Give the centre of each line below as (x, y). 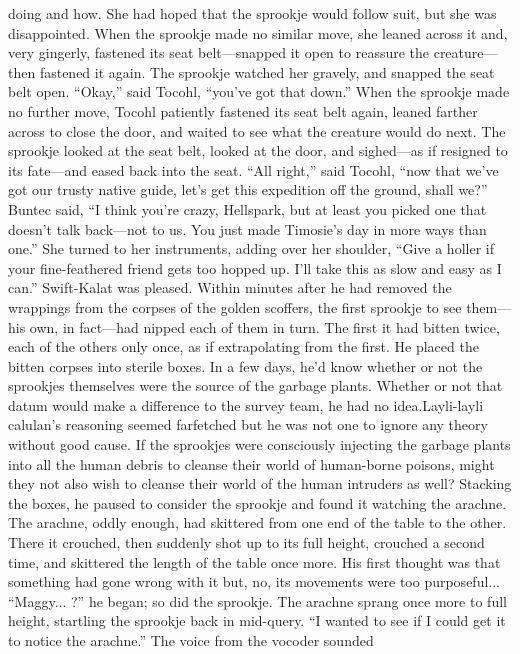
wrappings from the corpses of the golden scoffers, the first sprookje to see (235, 306)
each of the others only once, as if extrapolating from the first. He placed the (243, 346)
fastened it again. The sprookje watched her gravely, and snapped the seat (267, 71)
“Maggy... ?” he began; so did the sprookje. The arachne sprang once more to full (257, 600)
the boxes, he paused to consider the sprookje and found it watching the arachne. (257, 502)
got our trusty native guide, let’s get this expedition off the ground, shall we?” (248, 189)
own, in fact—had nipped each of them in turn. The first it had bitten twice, (264, 326)
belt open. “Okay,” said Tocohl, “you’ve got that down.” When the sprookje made (259, 91)
